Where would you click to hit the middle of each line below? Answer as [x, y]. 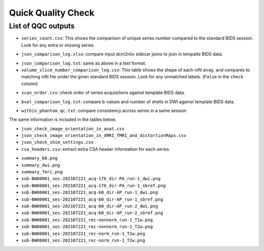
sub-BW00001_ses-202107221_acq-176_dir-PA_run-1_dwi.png [91, 179]
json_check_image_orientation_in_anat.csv [73, 129]
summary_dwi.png [41, 165]
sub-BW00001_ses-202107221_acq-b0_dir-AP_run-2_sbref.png [92, 213]
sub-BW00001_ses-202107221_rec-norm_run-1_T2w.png [83, 240]
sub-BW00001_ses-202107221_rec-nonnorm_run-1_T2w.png [87, 227]
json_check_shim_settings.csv [57, 142]
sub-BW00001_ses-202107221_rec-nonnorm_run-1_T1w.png [87, 220]
